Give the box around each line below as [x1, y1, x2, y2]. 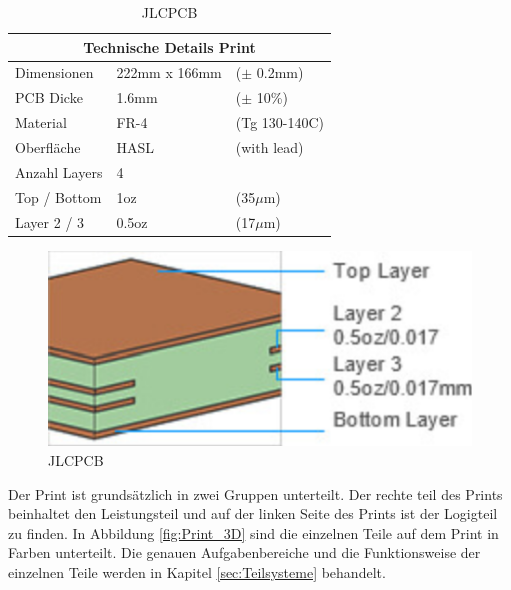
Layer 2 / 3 [15, 211, 85, 232]
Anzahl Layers [15, 161, 103, 182]
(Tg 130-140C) [235, 112, 325, 133]
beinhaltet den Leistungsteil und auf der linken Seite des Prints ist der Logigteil [8, 503, 498, 524]
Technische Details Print [83, 36, 256, 57]
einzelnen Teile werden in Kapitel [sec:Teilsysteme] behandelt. [8, 561, 386, 582]
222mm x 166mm [116, 62, 222, 83]
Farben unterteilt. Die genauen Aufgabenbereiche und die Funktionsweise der [8, 542, 481, 563]
